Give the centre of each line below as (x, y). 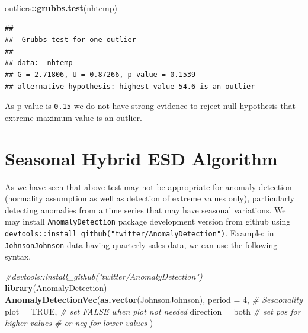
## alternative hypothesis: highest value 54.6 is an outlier (130, 86)
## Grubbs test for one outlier (70, 40)
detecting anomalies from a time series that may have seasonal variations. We (145, 209)
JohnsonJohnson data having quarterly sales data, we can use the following (141, 244)
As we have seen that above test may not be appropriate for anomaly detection (148, 186)
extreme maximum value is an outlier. (73, 117)
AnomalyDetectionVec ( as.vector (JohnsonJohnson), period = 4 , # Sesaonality (154, 300)
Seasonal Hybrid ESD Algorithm (141, 158)
